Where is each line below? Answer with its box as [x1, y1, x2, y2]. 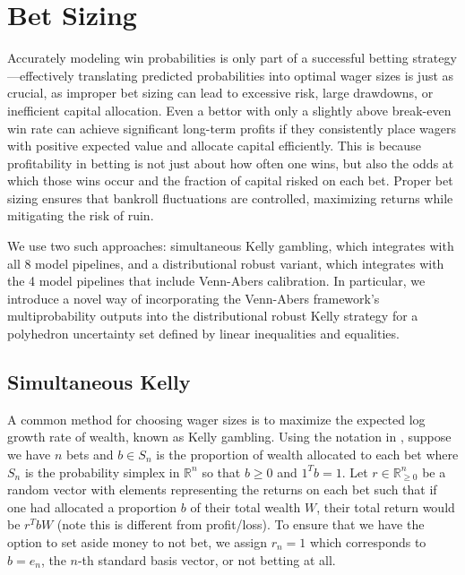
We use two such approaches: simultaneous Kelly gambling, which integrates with [7, 236, 454, 255]
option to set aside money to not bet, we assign [7, 532, 267, 551]
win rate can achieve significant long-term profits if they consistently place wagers [7, 118, 457, 137]
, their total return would [316, 497, 455, 516]
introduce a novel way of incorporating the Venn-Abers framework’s [7, 288, 380, 307]
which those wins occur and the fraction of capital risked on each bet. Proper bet [7, 171, 453, 190]
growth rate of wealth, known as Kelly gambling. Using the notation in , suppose [7, 427, 452, 446]
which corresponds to [309, 532, 426, 551]
